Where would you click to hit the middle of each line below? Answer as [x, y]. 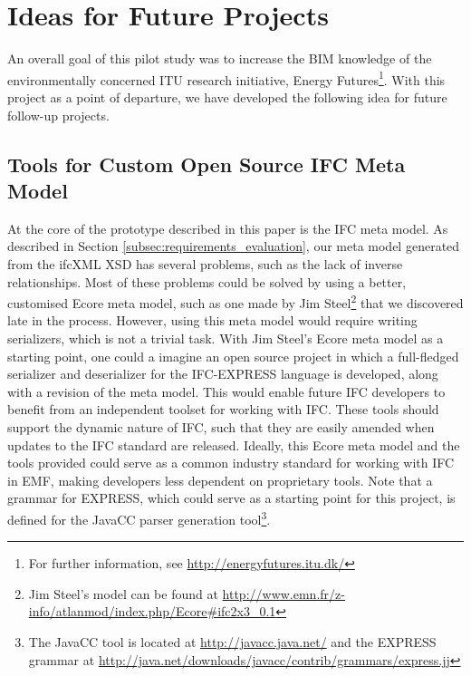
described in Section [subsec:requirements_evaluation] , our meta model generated [234, 246]
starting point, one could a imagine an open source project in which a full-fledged [233, 356]
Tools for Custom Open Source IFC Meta [207, 164]
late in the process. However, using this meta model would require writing [212, 320]
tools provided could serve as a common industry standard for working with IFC [231, 463]
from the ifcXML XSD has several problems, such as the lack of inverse [205, 263]
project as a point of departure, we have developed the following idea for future [227, 97]
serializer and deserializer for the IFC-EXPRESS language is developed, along [223, 374]
